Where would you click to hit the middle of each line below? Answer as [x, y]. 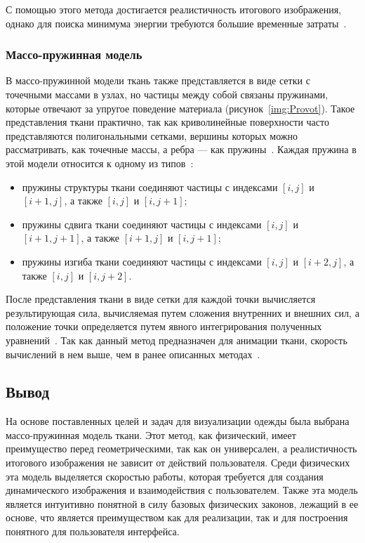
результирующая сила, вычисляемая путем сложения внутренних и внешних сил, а [182, 312]
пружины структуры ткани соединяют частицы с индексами [150, 187]
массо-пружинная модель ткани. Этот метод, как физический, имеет [151, 434]
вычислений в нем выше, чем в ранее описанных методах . [133, 354]
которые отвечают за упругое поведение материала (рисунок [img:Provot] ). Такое [180, 108]
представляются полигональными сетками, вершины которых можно [152, 135]
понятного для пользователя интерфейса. [93, 531]
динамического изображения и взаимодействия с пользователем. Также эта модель [182, 490]
